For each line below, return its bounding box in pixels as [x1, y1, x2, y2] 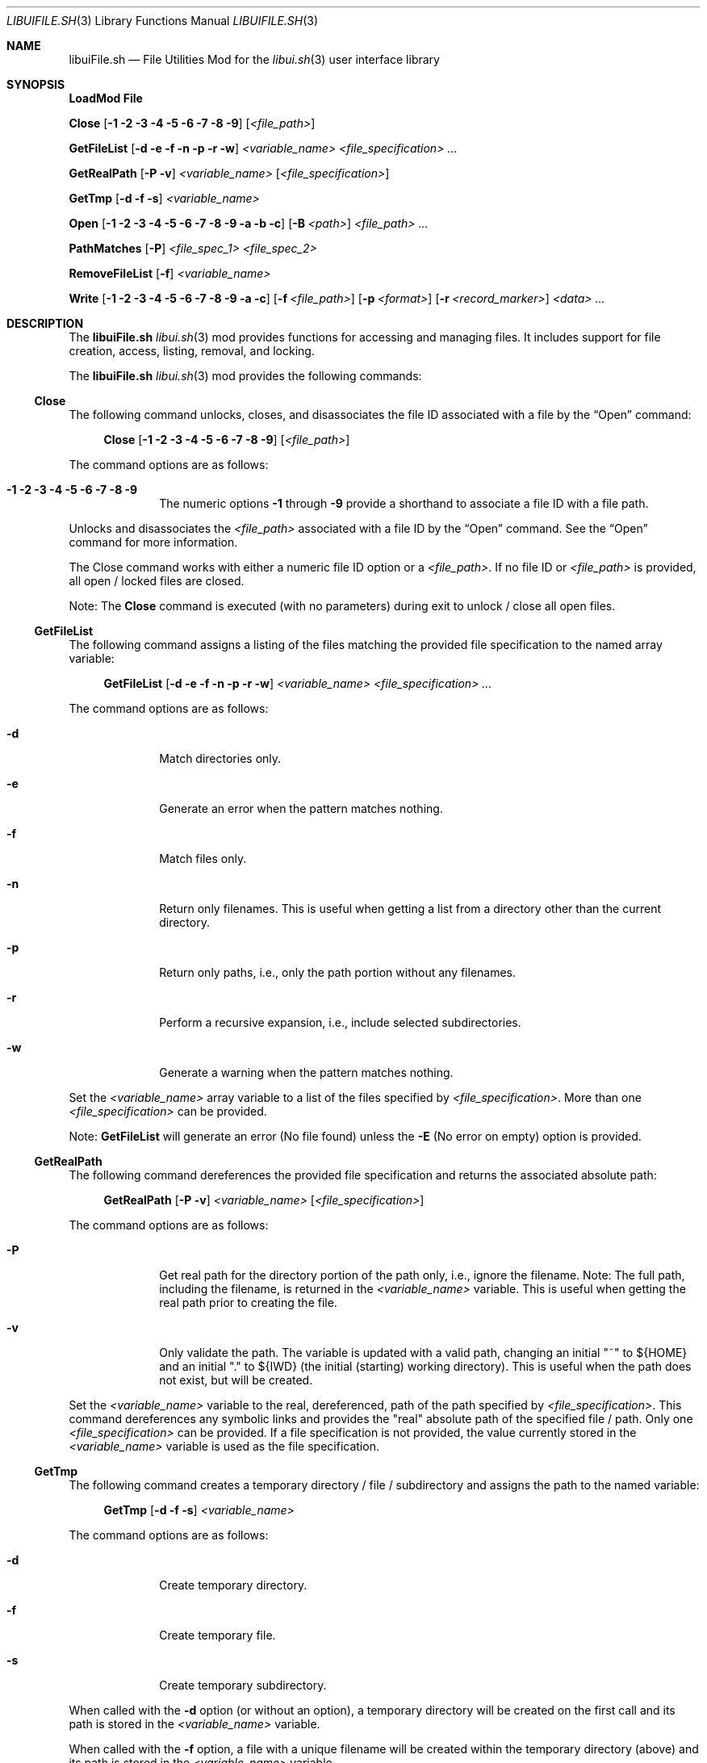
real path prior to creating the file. [159, 1296, 337, 1309]
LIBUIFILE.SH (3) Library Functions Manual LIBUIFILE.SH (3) [6, 14, 319, 27]
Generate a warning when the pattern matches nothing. [159, 1066, 454, 1079]
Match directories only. [159, 752, 282, 765]
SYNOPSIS [6, 77, 65, 91]
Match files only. [159, 852, 247, 865]
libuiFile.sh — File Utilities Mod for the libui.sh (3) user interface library [69, 52, 440, 66]
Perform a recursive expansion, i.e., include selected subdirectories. [159, 1016, 521, 1029]
